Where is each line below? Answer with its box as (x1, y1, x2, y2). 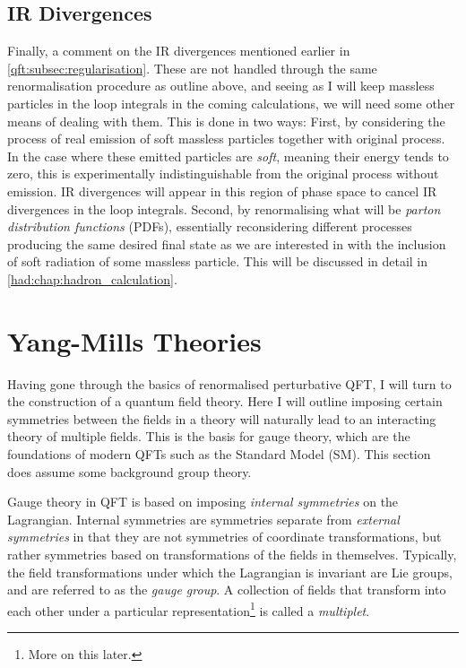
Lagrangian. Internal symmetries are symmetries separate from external (7, 509, 400, 528)
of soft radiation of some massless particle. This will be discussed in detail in (7, 252, 428, 271)
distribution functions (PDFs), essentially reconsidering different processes (7, 217, 412, 236)
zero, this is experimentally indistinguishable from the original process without (7, 164, 439, 183)
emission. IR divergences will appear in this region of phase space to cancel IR (7, 181, 437, 200)
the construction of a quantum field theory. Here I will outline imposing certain (7, 392, 443, 411)
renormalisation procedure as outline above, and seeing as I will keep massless (7, 76, 435, 95)
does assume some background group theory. (7, 462, 252, 481)
